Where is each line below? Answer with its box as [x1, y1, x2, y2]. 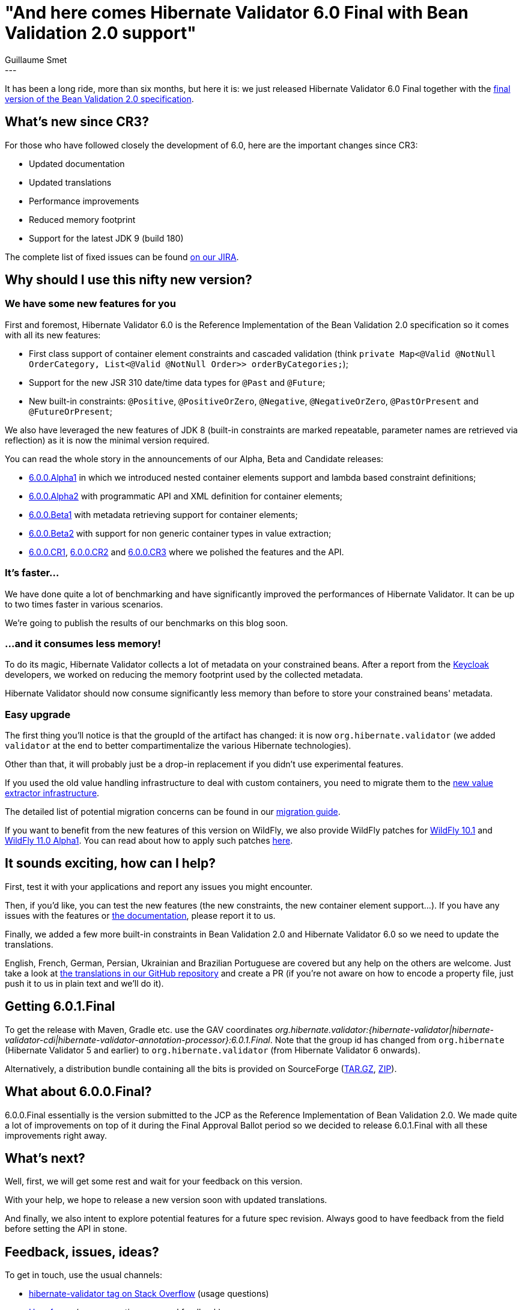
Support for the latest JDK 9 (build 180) [29, 233, 184, 243]
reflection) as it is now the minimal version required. [5, 434, 210, 445]
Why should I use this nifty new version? [5, 272, 252, 288]
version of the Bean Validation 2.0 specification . [5, 93, 194, 104]
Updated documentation [29, 158, 125, 169]
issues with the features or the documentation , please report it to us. [5, 910, 276, 921]
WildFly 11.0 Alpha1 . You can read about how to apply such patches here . [5, 835, 293, 846]
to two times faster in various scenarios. [5, 599, 163, 609]
